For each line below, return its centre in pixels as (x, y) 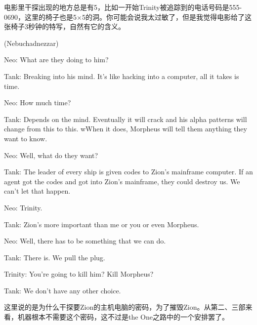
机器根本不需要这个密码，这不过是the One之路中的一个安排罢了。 (123, 317)
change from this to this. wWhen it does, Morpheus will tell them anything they (126, 129)
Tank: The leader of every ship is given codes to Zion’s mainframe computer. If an (128, 172)
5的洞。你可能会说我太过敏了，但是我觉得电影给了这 (167, 17)
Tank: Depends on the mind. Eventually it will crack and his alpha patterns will (126, 119)
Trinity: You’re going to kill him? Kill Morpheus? (79, 274)
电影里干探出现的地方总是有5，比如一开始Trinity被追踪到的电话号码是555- (123, 7)
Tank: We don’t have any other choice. (63, 290)
